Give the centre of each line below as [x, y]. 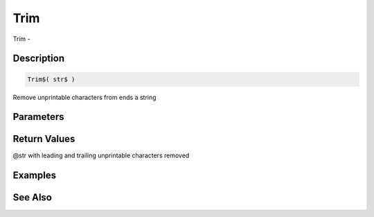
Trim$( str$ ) [51, 79]
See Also [32, 198]
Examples [35, 176]
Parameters [38, 117]
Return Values [44, 139]
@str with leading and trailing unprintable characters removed [101, 155]
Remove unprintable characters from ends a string [84, 97]
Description [39, 59]
